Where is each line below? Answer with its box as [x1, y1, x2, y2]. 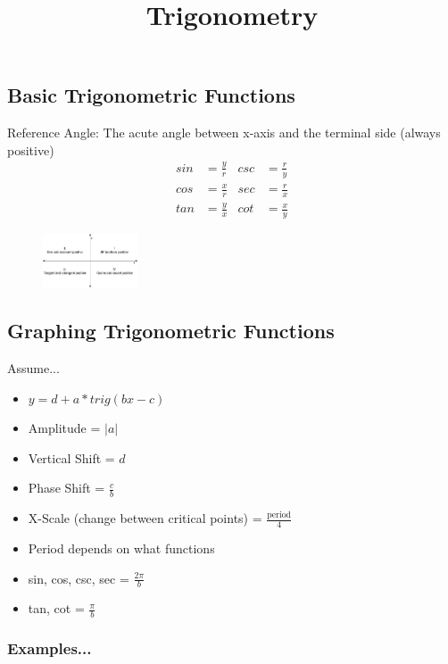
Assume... [7, 358, 60, 377]
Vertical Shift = [28, 448, 115, 467]
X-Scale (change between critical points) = [28, 509, 262, 527]
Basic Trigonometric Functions [7, 81, 295, 109]
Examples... [7, 637, 92, 660]
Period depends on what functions [28, 538, 215, 557]
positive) [7, 140, 54, 159]
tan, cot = [28, 599, 85, 618]
